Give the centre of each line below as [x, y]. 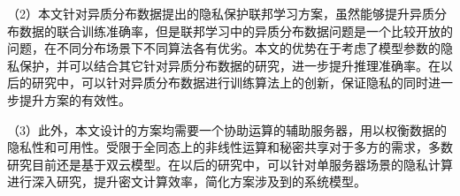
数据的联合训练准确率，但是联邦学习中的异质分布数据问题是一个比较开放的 [236, 30]
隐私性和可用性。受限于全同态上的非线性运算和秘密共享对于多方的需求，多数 [230, 147]
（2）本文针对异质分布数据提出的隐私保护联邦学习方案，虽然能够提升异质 [221, 13]
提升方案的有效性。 [75, 99]
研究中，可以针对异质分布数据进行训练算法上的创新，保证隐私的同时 [230, 83]
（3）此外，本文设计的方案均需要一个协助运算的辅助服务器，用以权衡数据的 [227, 129]
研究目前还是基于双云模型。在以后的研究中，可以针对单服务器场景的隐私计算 [230, 164]
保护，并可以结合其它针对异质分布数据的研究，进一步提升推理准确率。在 [230, 65]
